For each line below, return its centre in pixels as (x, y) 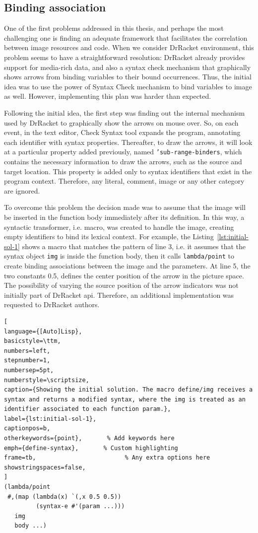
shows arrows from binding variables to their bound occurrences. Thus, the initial (128, 77)
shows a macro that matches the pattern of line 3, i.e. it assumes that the (134, 246)
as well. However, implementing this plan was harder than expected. (108, 96)
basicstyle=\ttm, (32, 341)
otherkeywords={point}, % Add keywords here (89, 438)
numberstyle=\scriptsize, (47, 380)
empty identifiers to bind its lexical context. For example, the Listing (109, 236)
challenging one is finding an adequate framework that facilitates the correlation (126, 37)
